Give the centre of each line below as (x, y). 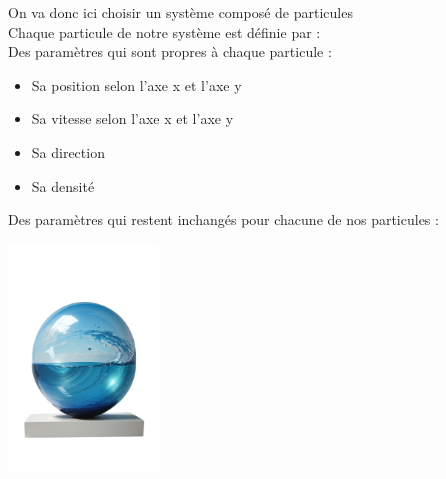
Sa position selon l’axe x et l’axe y (136, 84)
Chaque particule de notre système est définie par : (164, 31)
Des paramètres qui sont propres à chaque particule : (170, 51)
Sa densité (63, 185)
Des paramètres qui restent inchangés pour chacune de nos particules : (223, 219)
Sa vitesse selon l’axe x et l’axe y (132, 118)
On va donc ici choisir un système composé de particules (180, 12)
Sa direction (68, 151)
